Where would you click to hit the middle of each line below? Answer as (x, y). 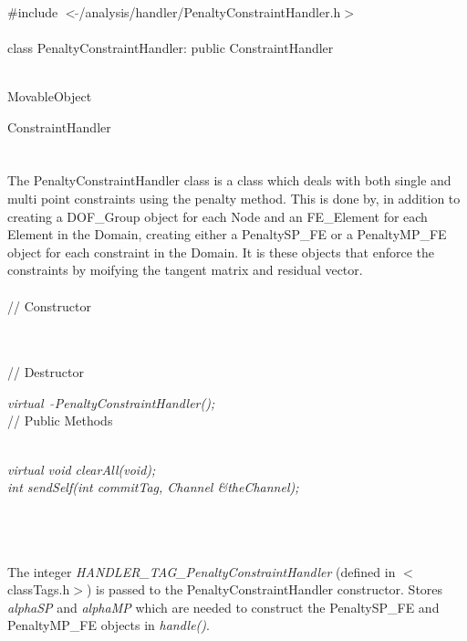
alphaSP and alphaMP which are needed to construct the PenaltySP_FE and (223, 607)
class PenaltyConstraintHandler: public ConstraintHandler (171, 47)
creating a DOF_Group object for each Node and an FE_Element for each (218, 216)
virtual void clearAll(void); (82, 469)
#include (33, 11)
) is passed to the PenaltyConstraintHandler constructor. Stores (265, 589)
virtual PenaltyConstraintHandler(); (111, 402)
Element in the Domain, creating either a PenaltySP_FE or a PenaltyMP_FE (227, 234)
